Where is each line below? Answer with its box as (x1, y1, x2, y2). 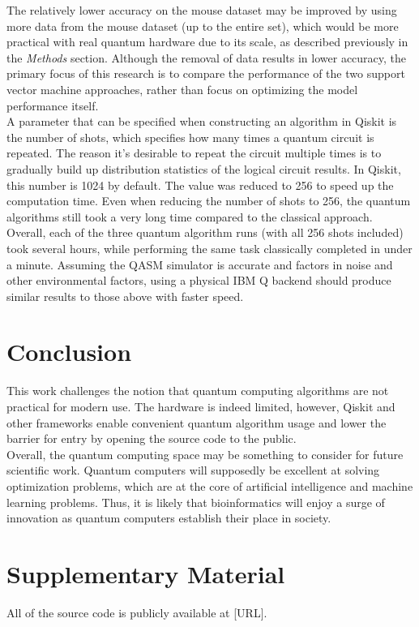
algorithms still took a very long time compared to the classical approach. (6, 208, 373, 225)
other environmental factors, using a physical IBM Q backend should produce (6, 272, 391, 289)
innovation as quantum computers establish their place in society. (6, 509, 331, 526)
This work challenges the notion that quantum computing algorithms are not (6, 382, 389, 399)
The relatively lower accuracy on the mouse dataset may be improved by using (6, 2, 397, 18)
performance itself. (6, 97, 99, 114)
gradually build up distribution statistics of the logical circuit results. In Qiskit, (6, 160, 401, 177)
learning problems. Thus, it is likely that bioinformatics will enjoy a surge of (6, 493, 385, 510)
